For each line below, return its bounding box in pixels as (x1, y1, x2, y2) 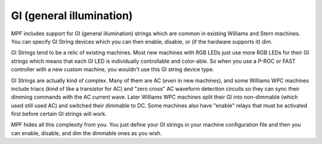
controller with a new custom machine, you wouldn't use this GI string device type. (11, 66, 215, 73)
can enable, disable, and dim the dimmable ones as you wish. (11, 129, 162, 137)
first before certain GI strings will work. (11, 111, 107, 118)
